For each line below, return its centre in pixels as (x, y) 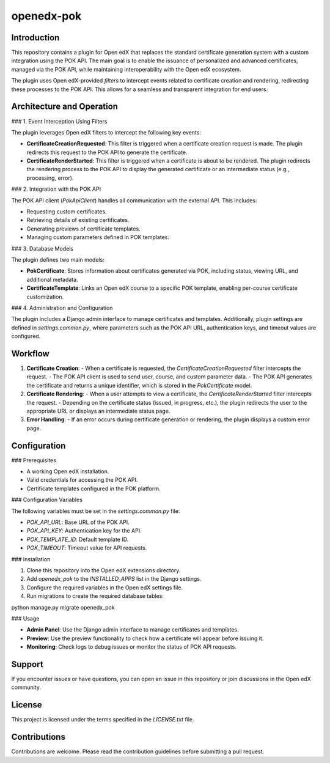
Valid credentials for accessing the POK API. (82, 480)
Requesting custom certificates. (67, 212)
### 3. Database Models (42, 248)
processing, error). (50, 178)
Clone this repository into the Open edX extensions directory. (104, 570)
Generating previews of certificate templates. (83, 229)
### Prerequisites (34, 460)
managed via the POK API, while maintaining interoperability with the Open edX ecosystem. (126, 69)
